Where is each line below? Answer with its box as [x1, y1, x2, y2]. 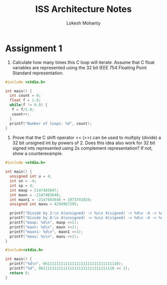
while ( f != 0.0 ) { [9, 102, 48, 108]
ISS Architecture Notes [35, 3, 132, 15]
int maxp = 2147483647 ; [9, 188, 59, 193]
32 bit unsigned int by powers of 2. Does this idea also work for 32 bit [12, 140, 156, 146]
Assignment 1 [5, 42, 63, 54]
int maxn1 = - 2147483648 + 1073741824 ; [9, 197, 92, 202]
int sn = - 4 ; [9, 179, 37, 184]
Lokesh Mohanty [66, 20, 101, 26]
